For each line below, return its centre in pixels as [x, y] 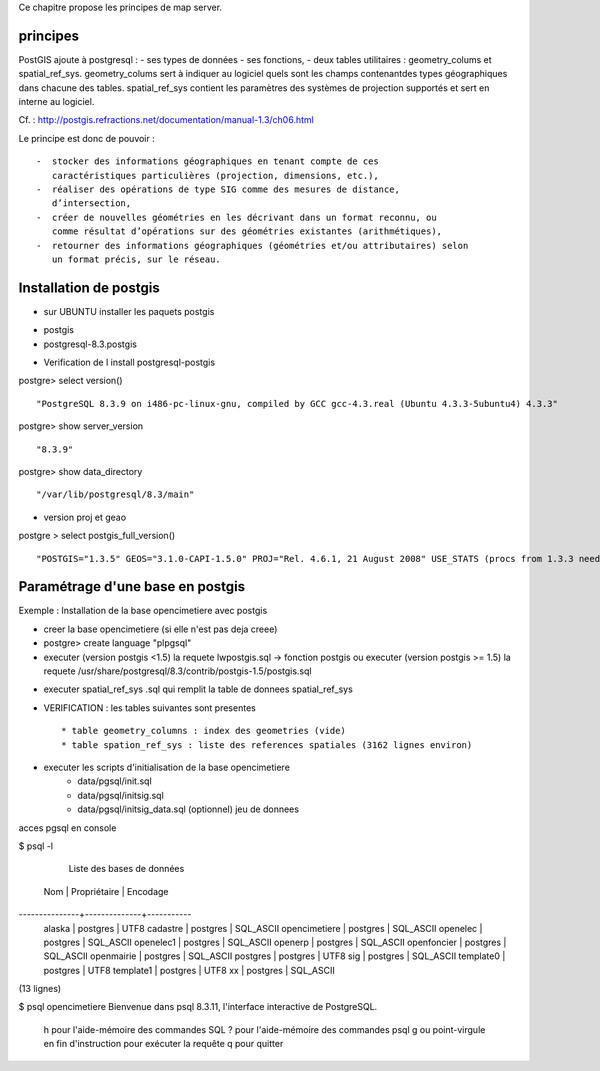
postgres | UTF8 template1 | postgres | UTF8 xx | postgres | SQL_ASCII [189, 970]
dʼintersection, [91, 203]
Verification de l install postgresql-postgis [129, 362]
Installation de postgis [89, 287]
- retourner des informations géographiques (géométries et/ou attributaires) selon [252, 245]
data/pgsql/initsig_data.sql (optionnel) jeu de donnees [188, 809]
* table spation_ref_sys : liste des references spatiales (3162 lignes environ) [267, 744]
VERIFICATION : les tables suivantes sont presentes [150, 707]
